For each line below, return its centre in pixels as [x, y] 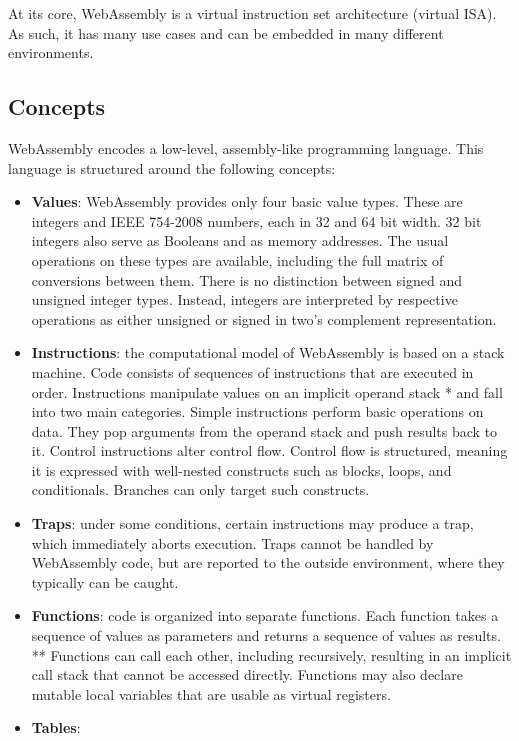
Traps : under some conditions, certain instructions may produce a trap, [252, 523]
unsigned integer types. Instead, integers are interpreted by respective [244, 299]
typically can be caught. [105, 581]
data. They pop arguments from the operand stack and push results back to [264, 430]
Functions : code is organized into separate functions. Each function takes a [265, 615]
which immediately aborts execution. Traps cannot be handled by [232, 542]
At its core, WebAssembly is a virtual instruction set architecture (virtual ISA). [252, 13]
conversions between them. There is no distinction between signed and [246, 279]
